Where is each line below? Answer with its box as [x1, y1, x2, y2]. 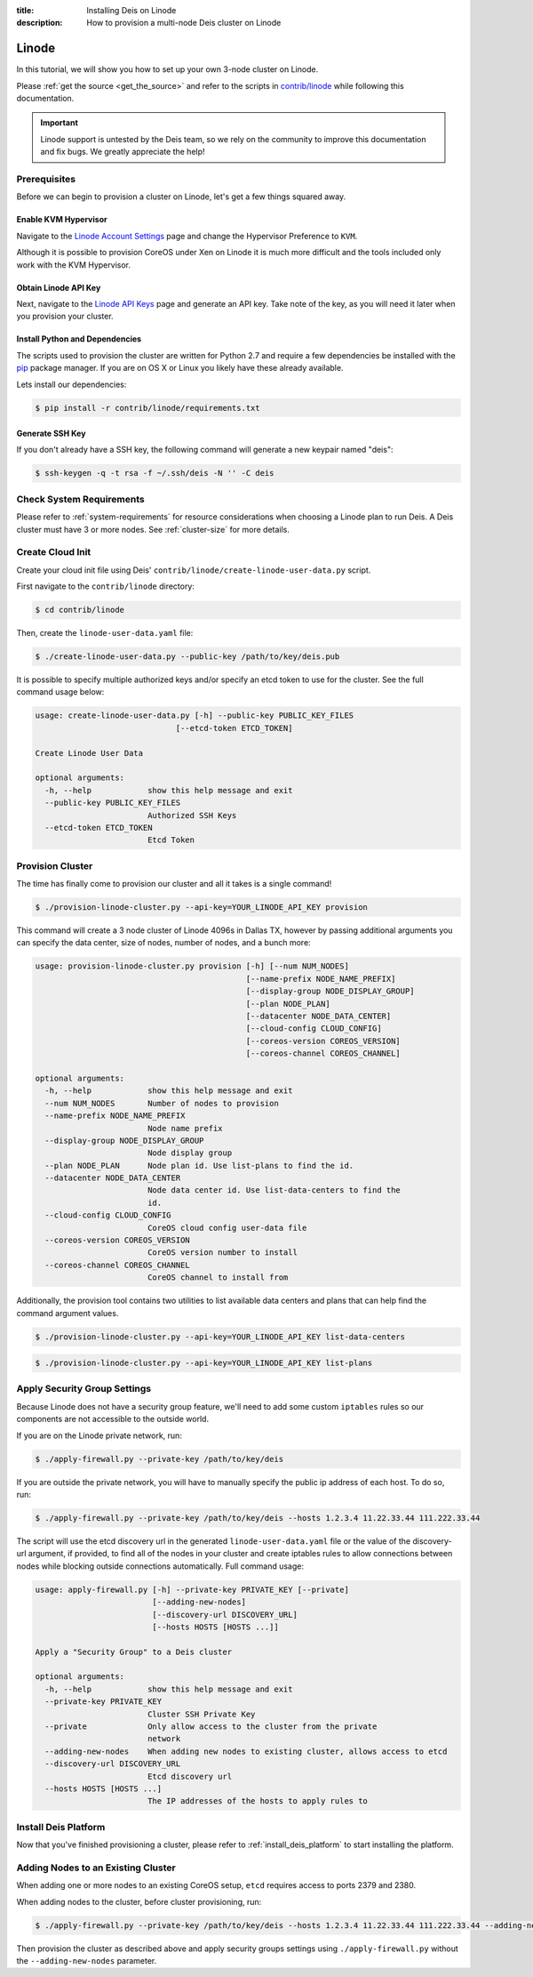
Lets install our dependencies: [16, 379, 127, 390]
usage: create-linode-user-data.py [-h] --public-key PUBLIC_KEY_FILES [35, 711, 354, 720]
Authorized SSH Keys [147, 810, 237, 820]
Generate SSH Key [16, 428, 86, 439]
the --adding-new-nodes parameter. [16, 1956, 157, 1965]
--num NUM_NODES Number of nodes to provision [44, 1098, 279, 1108]
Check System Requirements [16, 493, 146, 505]
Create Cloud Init [16, 546, 91, 559]
